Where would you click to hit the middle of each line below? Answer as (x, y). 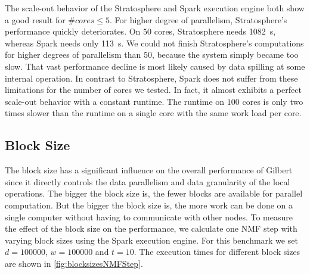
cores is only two (273, 101)
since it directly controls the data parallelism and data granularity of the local (148, 181)
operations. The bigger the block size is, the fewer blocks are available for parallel (154, 193)
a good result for (35, 19)
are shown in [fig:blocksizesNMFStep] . (74, 263)
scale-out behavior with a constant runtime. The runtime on (115, 101)
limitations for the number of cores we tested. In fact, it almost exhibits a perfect (153, 90)
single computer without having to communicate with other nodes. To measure (149, 217)
